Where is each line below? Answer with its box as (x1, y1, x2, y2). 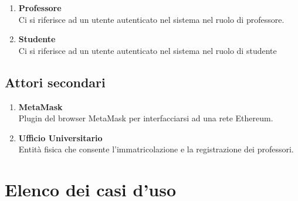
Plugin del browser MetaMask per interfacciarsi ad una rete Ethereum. (18, 112, 273, 124)
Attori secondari (5, 73, 106, 91)
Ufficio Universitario (18, 131, 103, 144)
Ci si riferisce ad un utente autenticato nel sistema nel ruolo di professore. (18, 13, 285, 25)
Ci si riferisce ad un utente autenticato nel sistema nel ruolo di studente (18, 44, 277, 56)
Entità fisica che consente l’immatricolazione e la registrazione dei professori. (18, 143, 294, 155)
